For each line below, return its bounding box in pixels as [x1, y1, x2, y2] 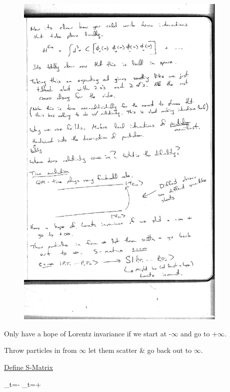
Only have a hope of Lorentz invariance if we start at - [4, 328, 171, 338]
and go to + [180, 328, 217, 338]
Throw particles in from [4, 345, 77, 355]
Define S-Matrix [4, 362, 53, 372]
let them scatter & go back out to [88, 345, 192, 355]
